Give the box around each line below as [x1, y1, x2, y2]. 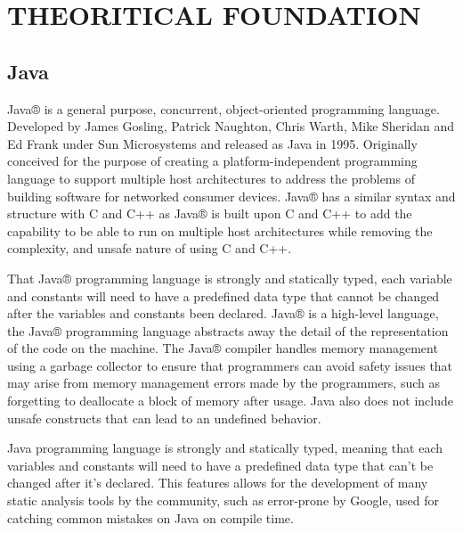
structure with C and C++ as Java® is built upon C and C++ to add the [7, 204, 412, 223]
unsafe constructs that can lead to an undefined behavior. [7, 408, 321, 427]
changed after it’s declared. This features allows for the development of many [7, 473, 428, 492]
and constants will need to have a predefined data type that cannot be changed [7, 286, 440, 305]
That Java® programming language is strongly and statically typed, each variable [7, 268, 452, 287]
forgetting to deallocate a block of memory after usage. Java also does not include [7, 391, 454, 410]
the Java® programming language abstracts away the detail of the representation [7, 321, 449, 340]
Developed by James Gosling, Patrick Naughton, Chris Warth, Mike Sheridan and [7, 117, 455, 135]
